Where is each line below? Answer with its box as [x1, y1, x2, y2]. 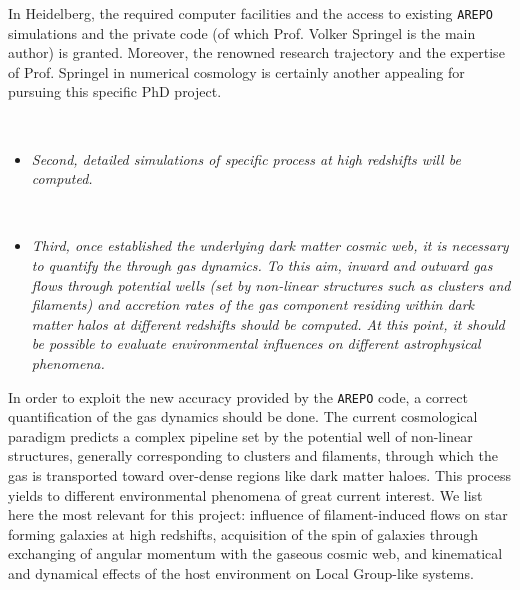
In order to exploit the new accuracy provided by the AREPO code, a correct [8, 386, 468, 407]
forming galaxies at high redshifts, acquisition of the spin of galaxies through [8, 523, 479, 544]
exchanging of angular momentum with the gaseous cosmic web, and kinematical [8, 543, 503, 564]
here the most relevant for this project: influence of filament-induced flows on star [8, 504, 508, 525]
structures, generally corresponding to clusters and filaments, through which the [8, 445, 498, 466]
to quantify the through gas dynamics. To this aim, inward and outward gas [31, 255, 493, 275]
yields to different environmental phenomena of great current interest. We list [8, 484, 483, 505]
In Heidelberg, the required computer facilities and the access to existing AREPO [8, 3, 494, 23]
